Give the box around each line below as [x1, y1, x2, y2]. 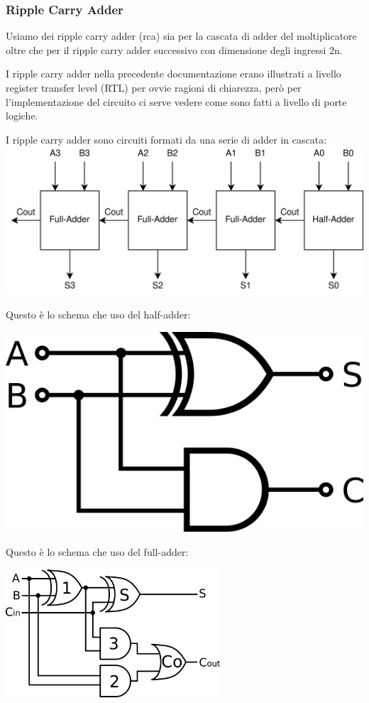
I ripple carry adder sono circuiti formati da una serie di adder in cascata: [6, 132, 327, 146]
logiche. [6, 108, 38, 123]
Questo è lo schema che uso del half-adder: [6, 307, 191, 322]
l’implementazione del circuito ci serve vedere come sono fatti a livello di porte [6, 94, 347, 109]
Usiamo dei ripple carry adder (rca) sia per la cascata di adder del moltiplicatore [6, 28, 357, 43]
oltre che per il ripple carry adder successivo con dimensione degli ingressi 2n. [6, 42, 343, 57]
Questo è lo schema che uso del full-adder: [6, 544, 189, 559]
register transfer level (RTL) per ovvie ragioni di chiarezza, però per [6, 80, 302, 95]
